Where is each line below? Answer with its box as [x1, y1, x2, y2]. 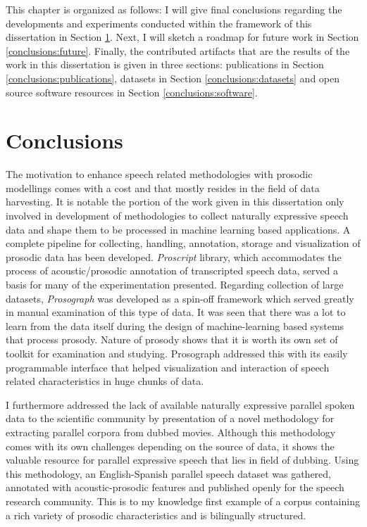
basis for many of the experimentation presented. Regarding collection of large [6, 277, 344, 292]
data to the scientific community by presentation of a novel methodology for [6, 411, 335, 426]
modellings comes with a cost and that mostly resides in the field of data [6, 180, 320, 195]
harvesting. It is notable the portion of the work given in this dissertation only [6, 194, 344, 209]
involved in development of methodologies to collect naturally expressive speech [6, 208, 349, 223]
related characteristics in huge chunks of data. [6, 374, 204, 388]
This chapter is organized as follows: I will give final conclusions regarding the [6, 2, 342, 16]
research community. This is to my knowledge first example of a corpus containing [6, 493, 360, 508]
